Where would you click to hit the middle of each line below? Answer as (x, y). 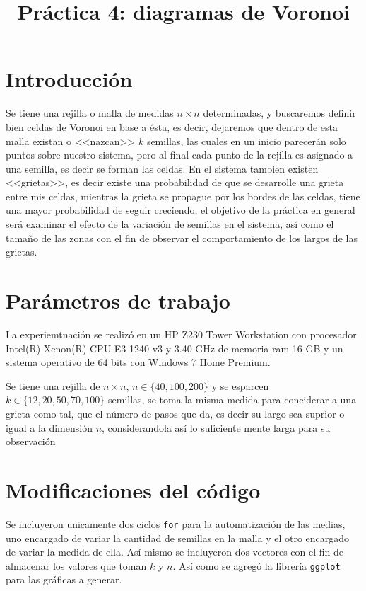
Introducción (69, 79)
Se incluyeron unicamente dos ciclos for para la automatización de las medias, (176, 523)
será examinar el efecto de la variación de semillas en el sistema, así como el (170, 224)
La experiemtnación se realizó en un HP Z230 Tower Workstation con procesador (181, 334)
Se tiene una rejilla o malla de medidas (90, 113)
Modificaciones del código (133, 489)
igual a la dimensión (49, 427)
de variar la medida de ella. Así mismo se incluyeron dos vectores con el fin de (175, 552)
